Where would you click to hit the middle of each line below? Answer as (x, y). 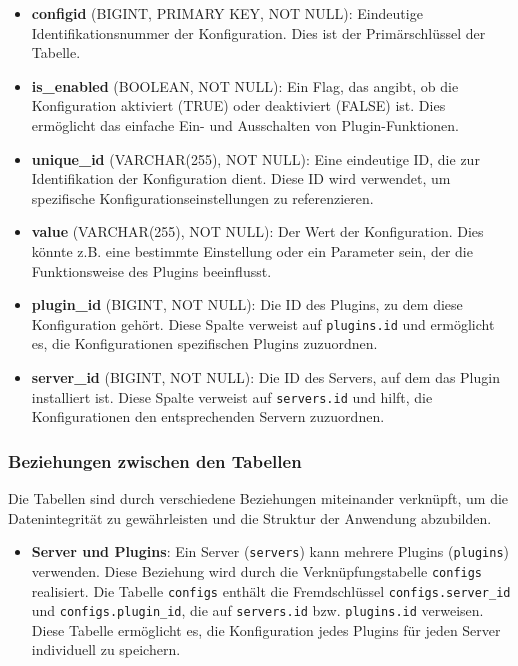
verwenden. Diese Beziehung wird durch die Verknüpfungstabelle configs (257, 570)
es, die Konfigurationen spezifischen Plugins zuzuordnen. (204, 343)
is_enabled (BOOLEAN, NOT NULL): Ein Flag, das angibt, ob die (245, 85)
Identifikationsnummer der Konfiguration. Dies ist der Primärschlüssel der (258, 32)
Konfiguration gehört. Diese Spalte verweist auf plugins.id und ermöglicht (263, 323)
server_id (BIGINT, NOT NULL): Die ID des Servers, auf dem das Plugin (265, 376)
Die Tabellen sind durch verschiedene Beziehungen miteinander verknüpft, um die (258, 498)
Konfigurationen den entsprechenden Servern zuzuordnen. (208, 416)
